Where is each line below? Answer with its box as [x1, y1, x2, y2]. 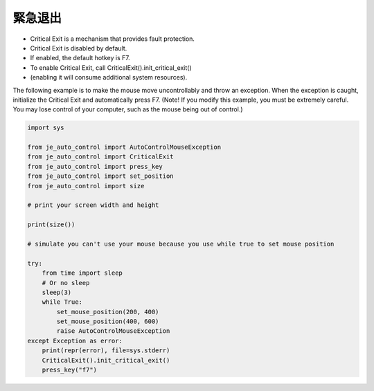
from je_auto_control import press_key [27, 163, 163, 170]
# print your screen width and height [27, 201, 159, 209]
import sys [27, 124, 64, 131]
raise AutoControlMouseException [56, 327, 170, 335]
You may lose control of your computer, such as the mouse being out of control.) [12, 105, 243, 113]
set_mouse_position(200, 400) [56, 308, 159, 316]
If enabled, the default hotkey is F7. [30, 54, 131, 62]
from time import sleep [42, 269, 123, 277]
